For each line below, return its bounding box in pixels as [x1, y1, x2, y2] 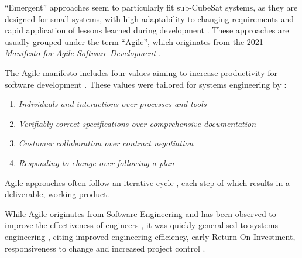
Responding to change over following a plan [18, 156, 174, 168]
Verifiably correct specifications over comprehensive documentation [18, 117, 256, 129]
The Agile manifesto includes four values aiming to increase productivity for [5, 66, 277, 78]
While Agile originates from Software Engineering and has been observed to [5, 207, 276, 219]
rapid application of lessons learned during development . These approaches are [5, 24, 289, 36]
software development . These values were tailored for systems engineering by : [5, 78, 287, 90]
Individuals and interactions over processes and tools [18, 98, 207, 110]
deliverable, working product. [5, 188, 109, 200]
